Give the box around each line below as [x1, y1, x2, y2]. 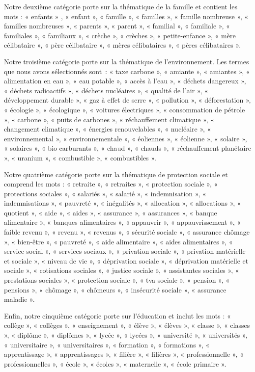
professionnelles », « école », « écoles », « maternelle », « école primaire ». [4, 358, 227, 369]
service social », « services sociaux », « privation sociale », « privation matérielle [4, 246, 246, 256]
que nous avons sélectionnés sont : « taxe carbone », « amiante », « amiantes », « [4, 66, 250, 76]
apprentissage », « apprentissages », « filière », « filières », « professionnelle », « [4, 349, 244, 359]
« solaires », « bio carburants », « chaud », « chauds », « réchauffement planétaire [4, 143, 251, 153]
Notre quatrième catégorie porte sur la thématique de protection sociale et [4, 169, 228, 179]
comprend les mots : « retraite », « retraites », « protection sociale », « [4, 179, 218, 189]
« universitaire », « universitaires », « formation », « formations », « [4, 339, 210, 349]
